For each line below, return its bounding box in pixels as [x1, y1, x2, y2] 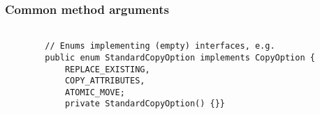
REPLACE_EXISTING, [64, 64, 150, 74]
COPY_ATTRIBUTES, [64, 76, 145, 86]
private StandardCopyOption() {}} [64, 99, 225, 109]
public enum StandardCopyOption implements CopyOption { [45, 52, 315, 63]
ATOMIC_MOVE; [64, 87, 125, 97]
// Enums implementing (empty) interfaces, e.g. [45, 41, 275, 51]
